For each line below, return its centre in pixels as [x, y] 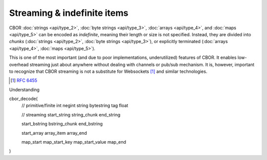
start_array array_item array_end [54, 133]
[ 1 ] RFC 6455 [24, 80]
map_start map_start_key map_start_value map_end [74, 142]
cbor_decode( [23, 99]
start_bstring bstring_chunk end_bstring [62, 124]
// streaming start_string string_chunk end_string [71, 114]
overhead [19, 64]
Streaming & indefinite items [69, 13]
